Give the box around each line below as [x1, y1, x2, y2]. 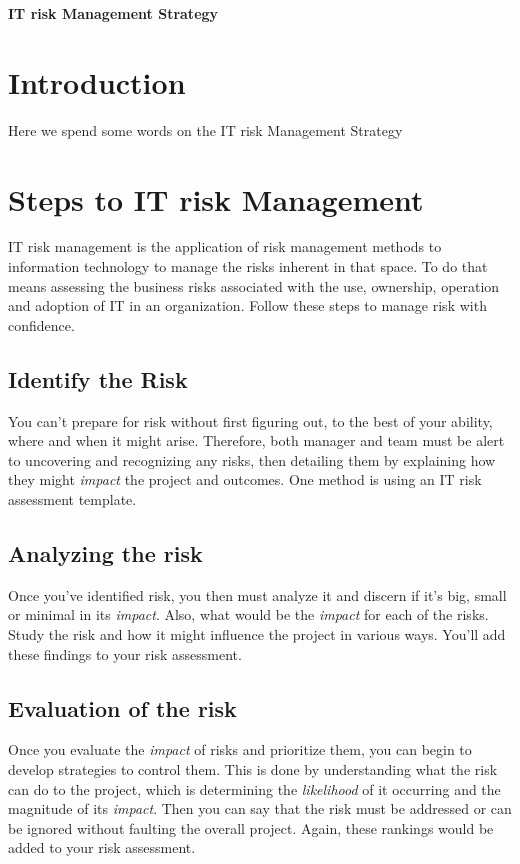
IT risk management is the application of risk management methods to [8, 236, 442, 257]
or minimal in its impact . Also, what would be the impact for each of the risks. [8, 604, 489, 625]
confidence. [8, 314, 75, 335]
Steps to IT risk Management [8, 178, 424, 219]
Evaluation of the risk [8, 692, 237, 723]
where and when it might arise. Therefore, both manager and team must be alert [8, 430, 505, 451]
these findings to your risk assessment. [8, 643, 242, 664]
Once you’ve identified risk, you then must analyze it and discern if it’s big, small [8, 584, 507, 605]
